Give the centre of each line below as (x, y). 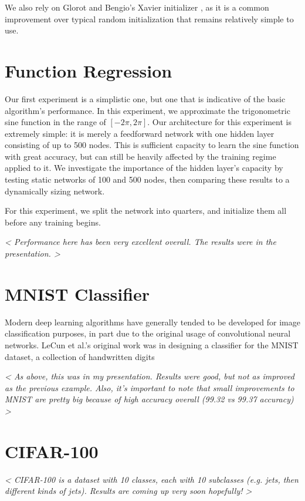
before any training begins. (53, 222)
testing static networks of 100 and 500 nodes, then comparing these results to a (147, 179)
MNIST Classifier (77, 293)
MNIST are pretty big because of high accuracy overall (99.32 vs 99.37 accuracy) (149, 399)
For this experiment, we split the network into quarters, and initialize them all (146, 211)
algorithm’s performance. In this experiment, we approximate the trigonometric (148, 110)
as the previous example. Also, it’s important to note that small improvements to (150, 387)
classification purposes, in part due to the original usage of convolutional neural (148, 333)
